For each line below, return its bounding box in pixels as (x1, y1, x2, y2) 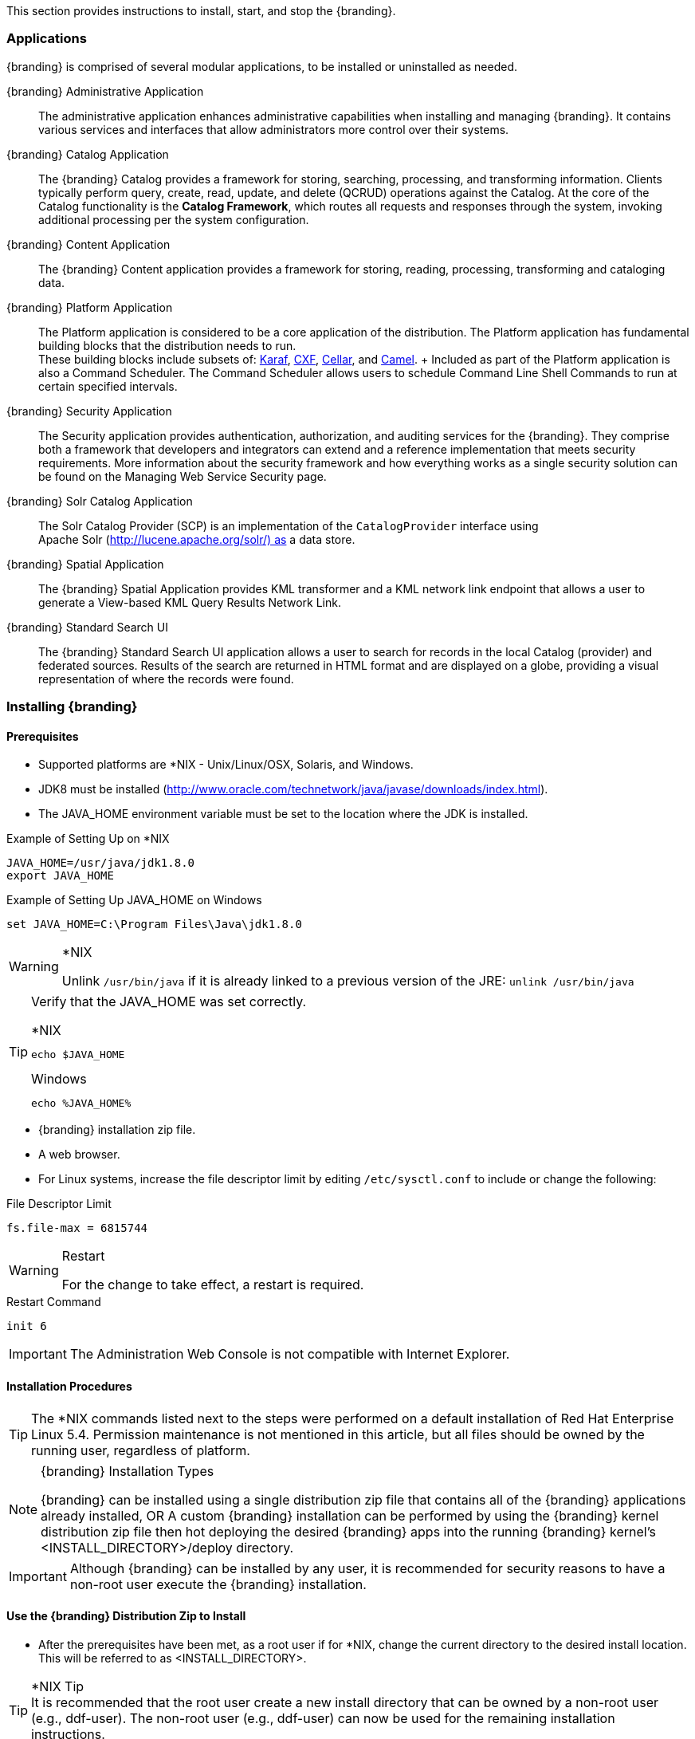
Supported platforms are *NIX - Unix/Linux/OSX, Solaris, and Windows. (38, 757, 414, 772)
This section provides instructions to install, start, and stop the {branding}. (6, 4, 396, 18)
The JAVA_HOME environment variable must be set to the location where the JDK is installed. (38, 807, 528, 821)
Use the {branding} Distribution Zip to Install (6, 1609, 246, 1623)
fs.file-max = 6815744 (6, 1222, 148, 1235)
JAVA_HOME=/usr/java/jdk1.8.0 (6, 856, 195, 870)
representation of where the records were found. (38, 671, 294, 686)
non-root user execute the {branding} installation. (69, 1576, 367, 1592)
